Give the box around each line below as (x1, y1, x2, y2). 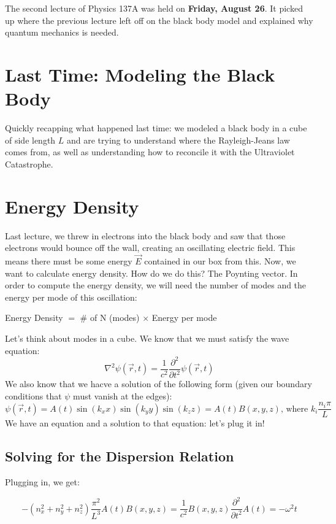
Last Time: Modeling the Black (5, 61, 275, 87)
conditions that (5, 389, 62, 402)
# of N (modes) (80, 311, 140, 324)
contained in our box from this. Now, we (144, 255, 296, 267)
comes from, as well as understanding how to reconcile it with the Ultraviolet (5, 145, 295, 158)
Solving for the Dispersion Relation (5, 447, 234, 466)
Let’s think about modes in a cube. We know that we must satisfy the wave (5, 331, 289, 344)
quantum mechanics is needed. (5, 26, 119, 39)
